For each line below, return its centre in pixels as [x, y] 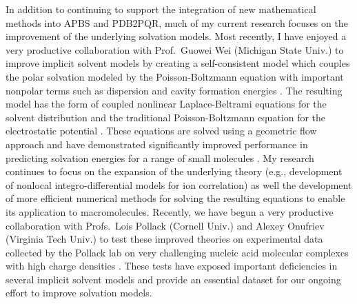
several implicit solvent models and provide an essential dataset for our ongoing [173, 279]
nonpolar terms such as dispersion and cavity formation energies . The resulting [174, 90]
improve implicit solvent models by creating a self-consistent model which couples [178, 63]
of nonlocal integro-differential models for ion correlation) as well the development [179, 184]
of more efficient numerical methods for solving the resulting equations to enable [175, 198]
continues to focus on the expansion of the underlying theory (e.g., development [174, 171]
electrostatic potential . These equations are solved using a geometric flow [161, 131]
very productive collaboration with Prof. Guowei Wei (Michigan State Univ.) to [175, 49]
